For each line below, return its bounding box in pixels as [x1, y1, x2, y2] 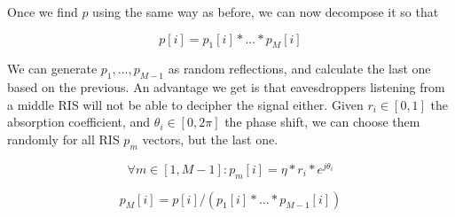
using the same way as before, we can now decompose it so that [92, 3, 439, 20]
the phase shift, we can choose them [224, 112, 420, 131]
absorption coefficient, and [7, 112, 151, 131]
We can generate [7, 59, 98, 78]
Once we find [7, 3, 78, 20]
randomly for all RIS [7, 129, 120, 148]
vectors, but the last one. [142, 129, 278, 148]
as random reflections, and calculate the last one [168, 59, 431, 78]
